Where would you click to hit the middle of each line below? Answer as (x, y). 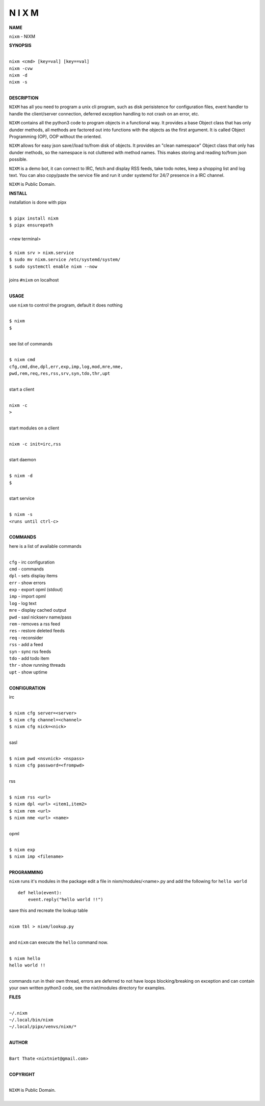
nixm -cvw (21, 68)
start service (22, 498)
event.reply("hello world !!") (66, 900)
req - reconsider (26, 638)
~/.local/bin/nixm (31, 1020)
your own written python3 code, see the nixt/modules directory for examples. (87, 988)
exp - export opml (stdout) (36, 590)
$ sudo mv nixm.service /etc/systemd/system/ (65, 260)
